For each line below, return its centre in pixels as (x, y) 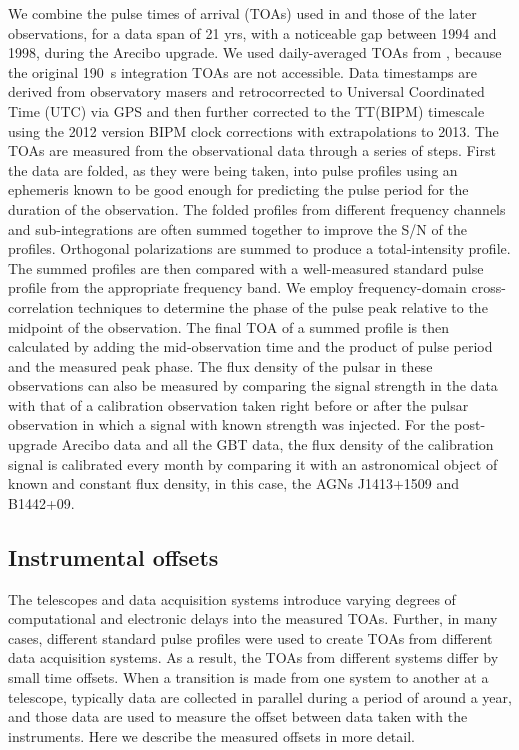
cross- (488, 287)
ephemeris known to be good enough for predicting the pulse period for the (238, 189)
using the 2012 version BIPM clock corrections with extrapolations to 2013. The (253, 130)
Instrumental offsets (113, 556)
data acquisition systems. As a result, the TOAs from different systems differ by (253, 657)
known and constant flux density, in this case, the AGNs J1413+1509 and (234, 483)
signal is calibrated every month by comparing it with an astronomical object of (253, 463)
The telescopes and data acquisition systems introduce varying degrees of (232, 598)
